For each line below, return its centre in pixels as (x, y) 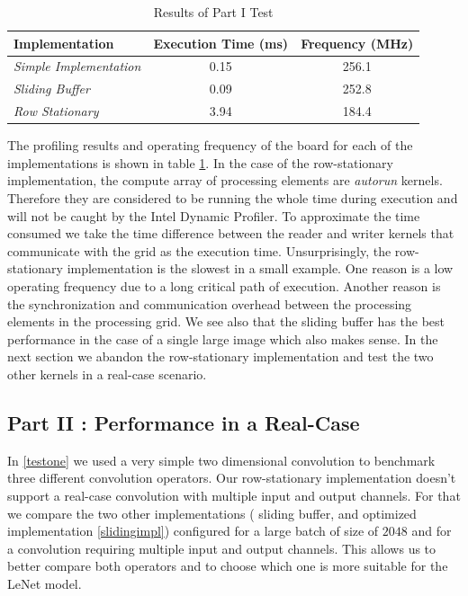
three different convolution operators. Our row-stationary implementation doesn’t (232, 478)
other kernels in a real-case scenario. (107, 374)
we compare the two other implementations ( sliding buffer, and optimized (212, 513)
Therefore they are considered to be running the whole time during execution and (233, 198)
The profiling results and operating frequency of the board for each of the (210, 145)
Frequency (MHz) (357, 43)
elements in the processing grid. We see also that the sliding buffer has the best (226, 321)
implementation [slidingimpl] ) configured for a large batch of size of (193, 531)
